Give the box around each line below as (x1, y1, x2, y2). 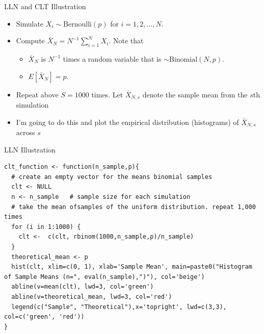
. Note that (109, 35, 144, 46)
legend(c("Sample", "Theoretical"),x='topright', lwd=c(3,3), (11, 303, 227, 311)
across (16, 127, 35, 138)
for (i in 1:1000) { (11, 223, 81, 230)
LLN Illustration (4, 144, 56, 155)
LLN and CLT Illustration (4, 1, 86, 11)
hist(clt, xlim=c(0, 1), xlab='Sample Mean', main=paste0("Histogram (11, 263, 252, 271)
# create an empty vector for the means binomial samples (11, 173, 213, 181)
